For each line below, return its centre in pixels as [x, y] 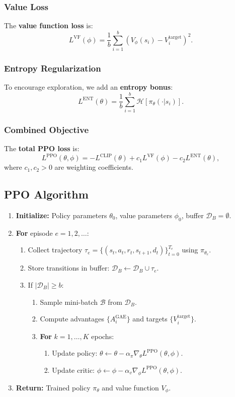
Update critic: [73, 370]
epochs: [103, 336]
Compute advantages [72, 319]
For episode [34, 233]
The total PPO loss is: [42, 148]
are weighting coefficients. [94, 167]
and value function [130, 387]
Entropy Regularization [53, 68]
